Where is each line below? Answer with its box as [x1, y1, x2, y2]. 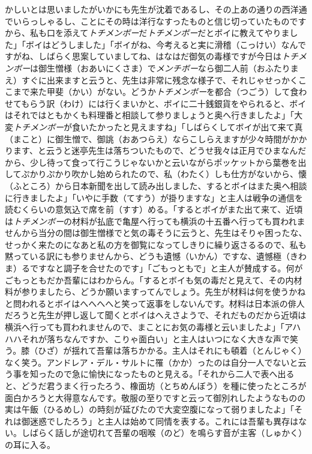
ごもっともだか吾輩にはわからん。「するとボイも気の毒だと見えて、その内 [5, 273, 294, 286]
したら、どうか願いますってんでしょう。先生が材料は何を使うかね [46, 285, 306, 298]
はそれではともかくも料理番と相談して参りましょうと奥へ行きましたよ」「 [5, 109, 295, 121]
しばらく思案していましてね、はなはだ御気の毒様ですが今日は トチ [38, 50, 298, 62]
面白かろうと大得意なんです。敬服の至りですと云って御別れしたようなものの [5, 391, 306, 404]
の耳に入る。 [5, 438, 55, 450]
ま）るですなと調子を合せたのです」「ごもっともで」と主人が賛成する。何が [5, 262, 303, 274]
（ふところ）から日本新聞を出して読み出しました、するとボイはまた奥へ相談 [5, 179, 307, 192]
